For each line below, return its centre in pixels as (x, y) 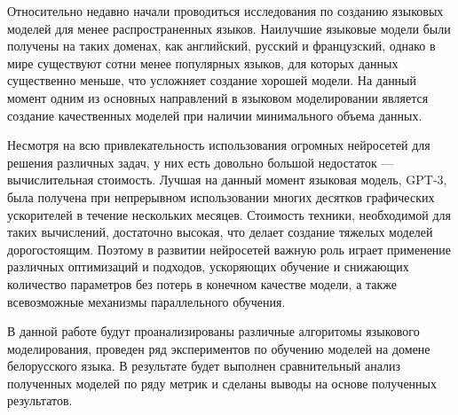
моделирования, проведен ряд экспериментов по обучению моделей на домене (219, 348)
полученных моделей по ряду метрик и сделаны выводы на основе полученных (222, 383)
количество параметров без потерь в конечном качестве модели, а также (202, 283)
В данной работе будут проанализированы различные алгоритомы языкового (213, 331)
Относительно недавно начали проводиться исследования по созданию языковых (225, 11)
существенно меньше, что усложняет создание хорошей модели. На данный (212, 80)
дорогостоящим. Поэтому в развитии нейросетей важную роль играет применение (229, 249)
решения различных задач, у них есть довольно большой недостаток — (201, 162)
